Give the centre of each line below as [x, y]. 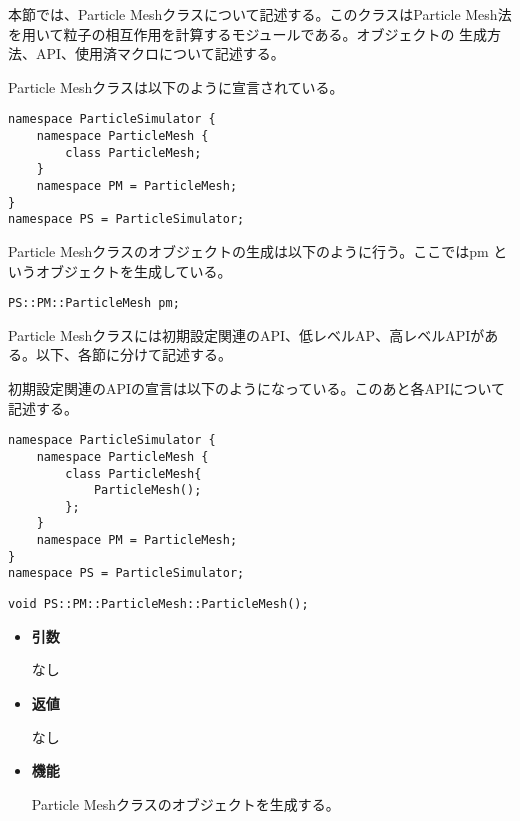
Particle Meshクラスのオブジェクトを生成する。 [185, 803]
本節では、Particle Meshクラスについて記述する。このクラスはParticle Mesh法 [260, 14]
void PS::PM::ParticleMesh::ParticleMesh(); [158, 604]
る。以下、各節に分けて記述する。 [120, 354]
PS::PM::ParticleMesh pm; [94, 303]
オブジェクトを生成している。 [133, 270]
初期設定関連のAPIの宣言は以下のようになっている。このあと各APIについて [257, 388]
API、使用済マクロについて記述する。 [160, 53]
